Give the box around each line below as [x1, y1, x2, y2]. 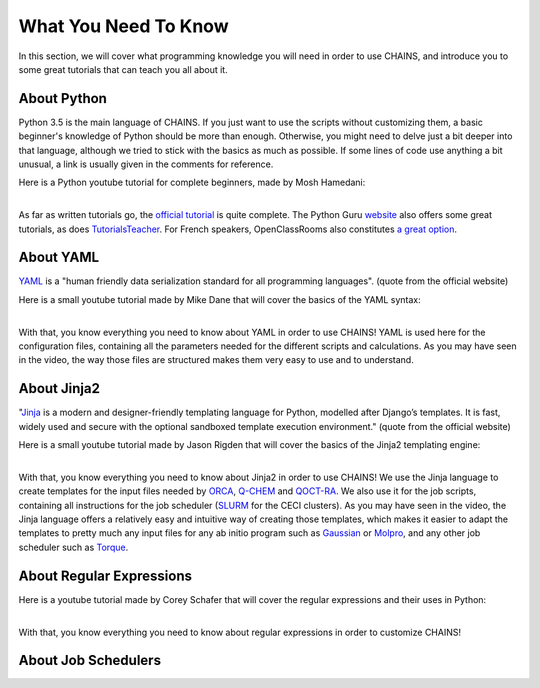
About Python [18, 90, 107, 107]
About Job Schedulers [18, 652, 162, 669]
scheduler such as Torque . [18, 541, 129, 553]
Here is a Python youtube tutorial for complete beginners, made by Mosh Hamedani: [18, 176, 366, 189]
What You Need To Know [18, 15, 229, 37]
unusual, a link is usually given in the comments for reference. [18, 158, 274, 170]
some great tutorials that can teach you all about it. [18, 63, 229, 75]
